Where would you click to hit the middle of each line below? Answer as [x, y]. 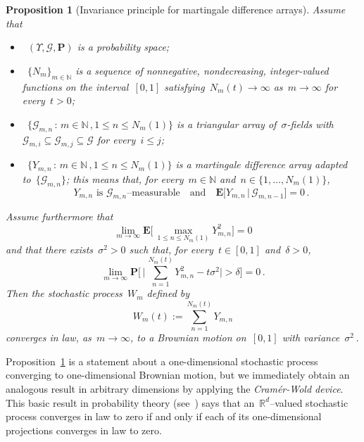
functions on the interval [75, 86]
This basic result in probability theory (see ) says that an [130, 402]
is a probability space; [123, 47]
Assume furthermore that [59, 216]
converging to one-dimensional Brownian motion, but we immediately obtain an [178, 375]
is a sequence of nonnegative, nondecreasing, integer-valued [202, 70]
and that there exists [50, 249]
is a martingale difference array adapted [262, 164]
